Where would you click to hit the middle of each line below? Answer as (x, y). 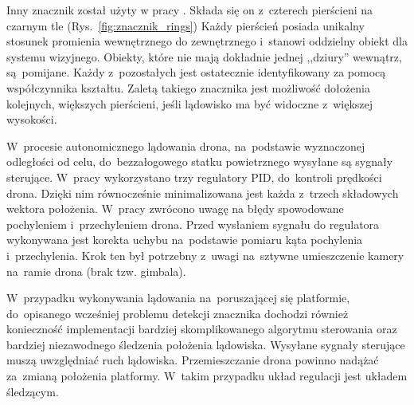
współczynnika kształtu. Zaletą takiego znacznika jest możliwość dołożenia (188, 87)
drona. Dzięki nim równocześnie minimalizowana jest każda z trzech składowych (203, 193)
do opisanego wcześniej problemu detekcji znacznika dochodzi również (178, 313)
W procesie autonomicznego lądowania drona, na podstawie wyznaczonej (186, 145)
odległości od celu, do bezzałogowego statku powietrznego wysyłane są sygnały (200, 161)
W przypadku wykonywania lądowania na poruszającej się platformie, (178, 298)
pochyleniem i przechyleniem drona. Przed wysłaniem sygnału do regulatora (193, 224)
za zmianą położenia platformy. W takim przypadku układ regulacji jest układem (207, 376)
